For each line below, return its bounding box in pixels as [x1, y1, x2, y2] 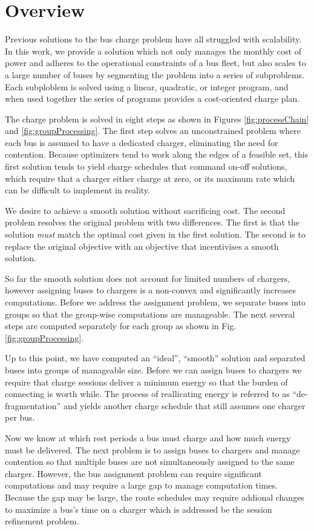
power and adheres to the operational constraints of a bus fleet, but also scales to [5, 56, 306, 69]
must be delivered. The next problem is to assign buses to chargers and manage [5, 443, 300, 456]
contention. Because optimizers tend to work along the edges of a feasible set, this [5, 148, 309, 161]
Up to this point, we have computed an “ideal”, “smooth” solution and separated [5, 352, 306, 364]
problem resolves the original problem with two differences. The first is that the [5, 216, 300, 229]
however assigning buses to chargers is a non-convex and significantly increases [5, 284, 296, 296]
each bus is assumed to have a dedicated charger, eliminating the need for [5, 136, 278, 149]
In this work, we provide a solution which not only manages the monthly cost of [5, 44, 301, 57]
